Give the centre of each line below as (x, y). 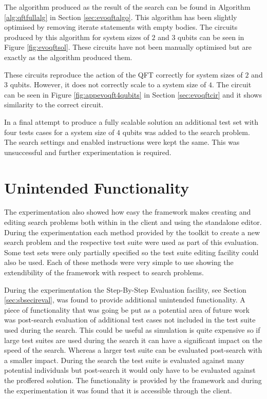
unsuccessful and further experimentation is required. (88, 152)
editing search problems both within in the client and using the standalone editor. (133, 222)
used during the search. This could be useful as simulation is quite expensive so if (132, 329)
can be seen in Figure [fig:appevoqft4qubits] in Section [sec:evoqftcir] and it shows (133, 94)
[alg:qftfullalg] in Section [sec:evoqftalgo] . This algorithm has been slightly (121, 17)
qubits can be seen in (211, 37)
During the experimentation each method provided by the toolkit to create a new (132, 232)
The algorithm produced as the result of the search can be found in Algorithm (127, 7)
